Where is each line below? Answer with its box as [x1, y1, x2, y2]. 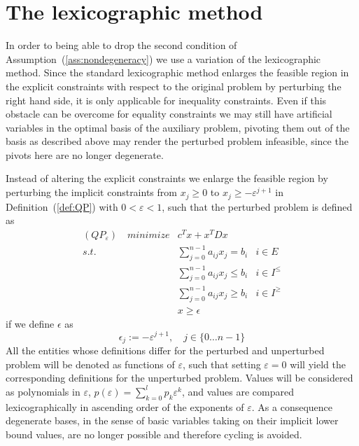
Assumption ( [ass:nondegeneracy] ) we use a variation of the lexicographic [6, 51, 321, 66]
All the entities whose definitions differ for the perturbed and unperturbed [6, 342, 325, 357]
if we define [6, 316, 55, 330]
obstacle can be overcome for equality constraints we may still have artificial [6, 106, 332, 121]
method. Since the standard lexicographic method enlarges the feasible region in [6, 65, 349, 80]
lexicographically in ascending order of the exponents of [6, 399, 244, 414]
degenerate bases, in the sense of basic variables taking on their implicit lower [6, 413, 339, 428]
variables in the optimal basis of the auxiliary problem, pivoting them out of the [6, 120, 350, 134]
